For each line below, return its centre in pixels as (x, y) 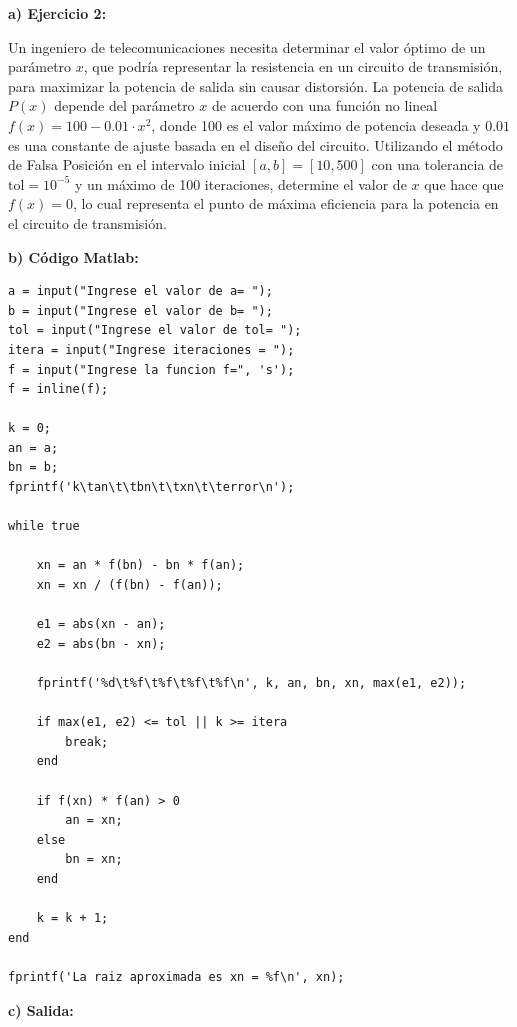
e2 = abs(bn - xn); (101, 643)
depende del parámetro (124, 105)
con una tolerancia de (437, 164)
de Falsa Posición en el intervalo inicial (127, 164)
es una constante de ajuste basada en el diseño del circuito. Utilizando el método (255, 144)
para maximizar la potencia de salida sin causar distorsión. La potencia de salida (256, 85)
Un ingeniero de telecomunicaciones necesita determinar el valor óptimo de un (247, 46)
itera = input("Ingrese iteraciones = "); (151, 349)
